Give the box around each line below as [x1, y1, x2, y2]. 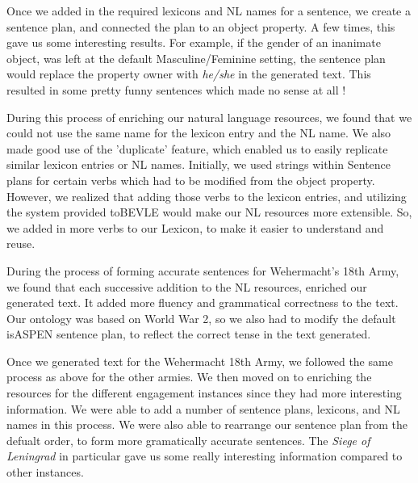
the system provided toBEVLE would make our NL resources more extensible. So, [6, 204, 412, 220]
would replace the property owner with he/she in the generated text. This [6, 65, 371, 82]
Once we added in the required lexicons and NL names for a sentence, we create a [6, 2, 412, 19]
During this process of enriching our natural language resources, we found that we [6, 108, 412, 125]
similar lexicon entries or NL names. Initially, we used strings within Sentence [6, 156, 391, 173]
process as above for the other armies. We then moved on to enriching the [6, 368, 372, 385]
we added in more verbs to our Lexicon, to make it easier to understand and [6, 219, 384, 236]
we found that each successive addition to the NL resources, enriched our [6, 278, 367, 295]
